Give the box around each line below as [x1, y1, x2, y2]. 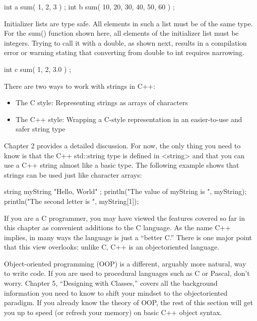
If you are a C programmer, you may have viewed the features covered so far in [4, 212, 245, 223]
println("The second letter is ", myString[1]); [4, 195, 139, 206]
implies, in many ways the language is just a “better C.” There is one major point [4, 232, 252, 242]
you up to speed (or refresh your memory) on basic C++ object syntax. [4, 307, 222, 317]
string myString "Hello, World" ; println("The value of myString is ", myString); [4, 186, 247, 196]
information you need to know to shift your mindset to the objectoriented [4, 287, 228, 298]
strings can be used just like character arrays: [4, 169, 142, 180]
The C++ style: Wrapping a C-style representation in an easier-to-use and [15, 114, 242, 124]
